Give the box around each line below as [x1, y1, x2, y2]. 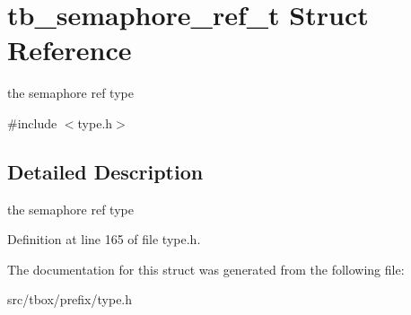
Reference [7, 31, 132, 68]
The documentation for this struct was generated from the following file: [7, 259, 405, 278]
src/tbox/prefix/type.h [7, 290, 133, 309]
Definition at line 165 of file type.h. [7, 230, 201, 249]
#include [7, 113, 57, 132]
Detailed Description [7, 157, 204, 185]
